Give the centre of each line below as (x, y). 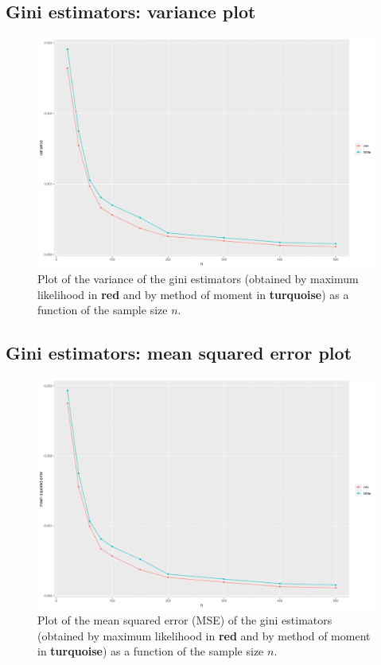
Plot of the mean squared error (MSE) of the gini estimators (185, 620)
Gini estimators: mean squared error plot (179, 353)
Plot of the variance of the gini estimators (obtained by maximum (198, 279)
